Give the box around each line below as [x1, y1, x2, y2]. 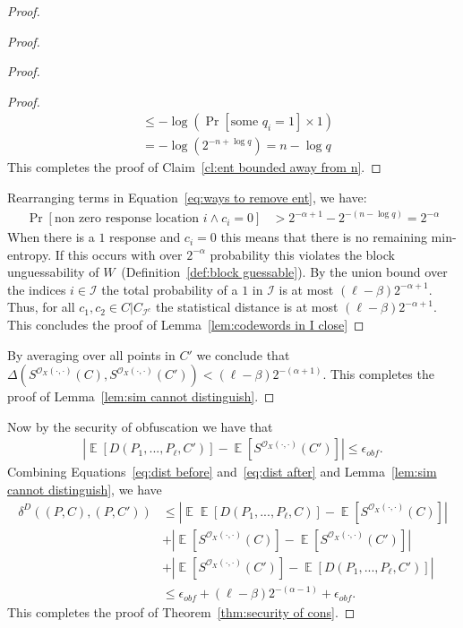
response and [109, 228, 181, 246]
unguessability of [7, 262, 99, 281]
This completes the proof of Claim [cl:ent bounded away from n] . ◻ [7, 158, 382, 176]
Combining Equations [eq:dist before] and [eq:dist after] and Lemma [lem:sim [7, 462, 437, 481]
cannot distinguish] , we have [7, 480, 162, 499]
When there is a [7, 228, 95, 246]
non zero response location [54, 212, 200, 226]
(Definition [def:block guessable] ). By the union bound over [121, 262, 448, 281]
